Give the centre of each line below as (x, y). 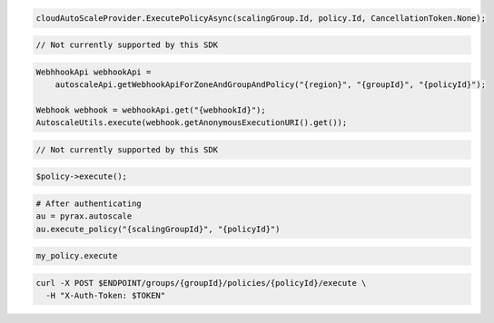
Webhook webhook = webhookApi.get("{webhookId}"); (151, 110)
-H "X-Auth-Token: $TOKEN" (106, 296)
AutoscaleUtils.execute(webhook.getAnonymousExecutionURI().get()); (192, 123)
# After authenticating (89, 204)
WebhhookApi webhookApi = (94, 72)
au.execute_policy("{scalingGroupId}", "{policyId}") (158, 229)
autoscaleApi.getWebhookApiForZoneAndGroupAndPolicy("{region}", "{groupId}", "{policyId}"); (270, 85)
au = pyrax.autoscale (84, 216)
